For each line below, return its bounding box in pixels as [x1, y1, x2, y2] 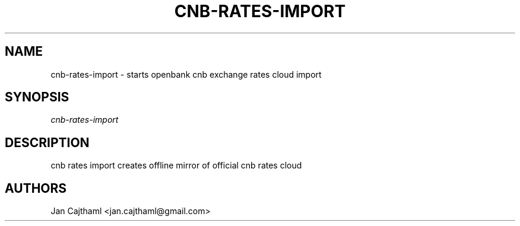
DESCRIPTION [5, 135, 90, 150]
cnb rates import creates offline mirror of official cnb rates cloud [50, 160, 302, 171]
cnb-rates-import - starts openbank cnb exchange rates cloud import [50, 69, 322, 79]
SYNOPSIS [5, 90, 69, 105]
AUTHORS [5, 180, 67, 196]
